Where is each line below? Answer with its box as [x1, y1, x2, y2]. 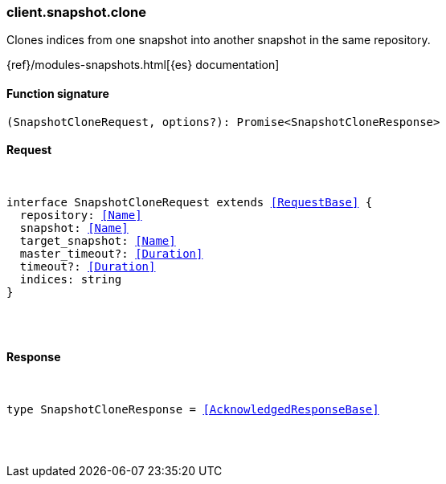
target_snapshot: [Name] [19, 234, 176, 247]
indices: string [19, 272, 122, 286]
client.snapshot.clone [6, 4, 146, 20]
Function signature [6, 86, 109, 100]
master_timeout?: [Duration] [19, 246, 203, 260]
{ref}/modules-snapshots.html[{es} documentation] [6, 58, 280, 72]
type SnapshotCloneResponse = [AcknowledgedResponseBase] [6, 403, 379, 417]
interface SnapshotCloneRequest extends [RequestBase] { [6, 195, 373, 209]
